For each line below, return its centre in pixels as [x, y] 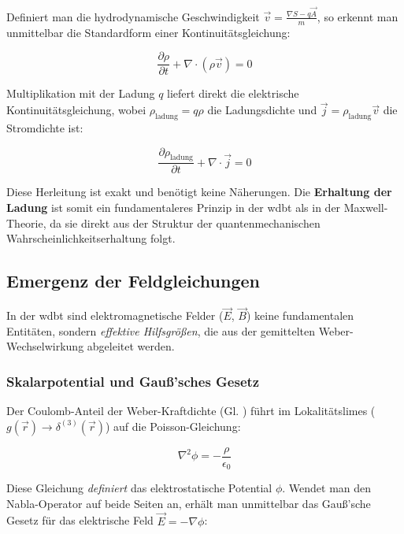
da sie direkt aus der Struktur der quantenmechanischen [185, 222]
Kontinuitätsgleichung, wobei [76, 110]
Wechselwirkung [45, 346]
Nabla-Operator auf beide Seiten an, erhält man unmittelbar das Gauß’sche [189, 503]
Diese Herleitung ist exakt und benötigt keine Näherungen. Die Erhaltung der [199, 192]
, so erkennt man [358, 16]
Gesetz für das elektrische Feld [80, 520]
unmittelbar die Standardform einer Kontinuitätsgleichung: [148, 32]
